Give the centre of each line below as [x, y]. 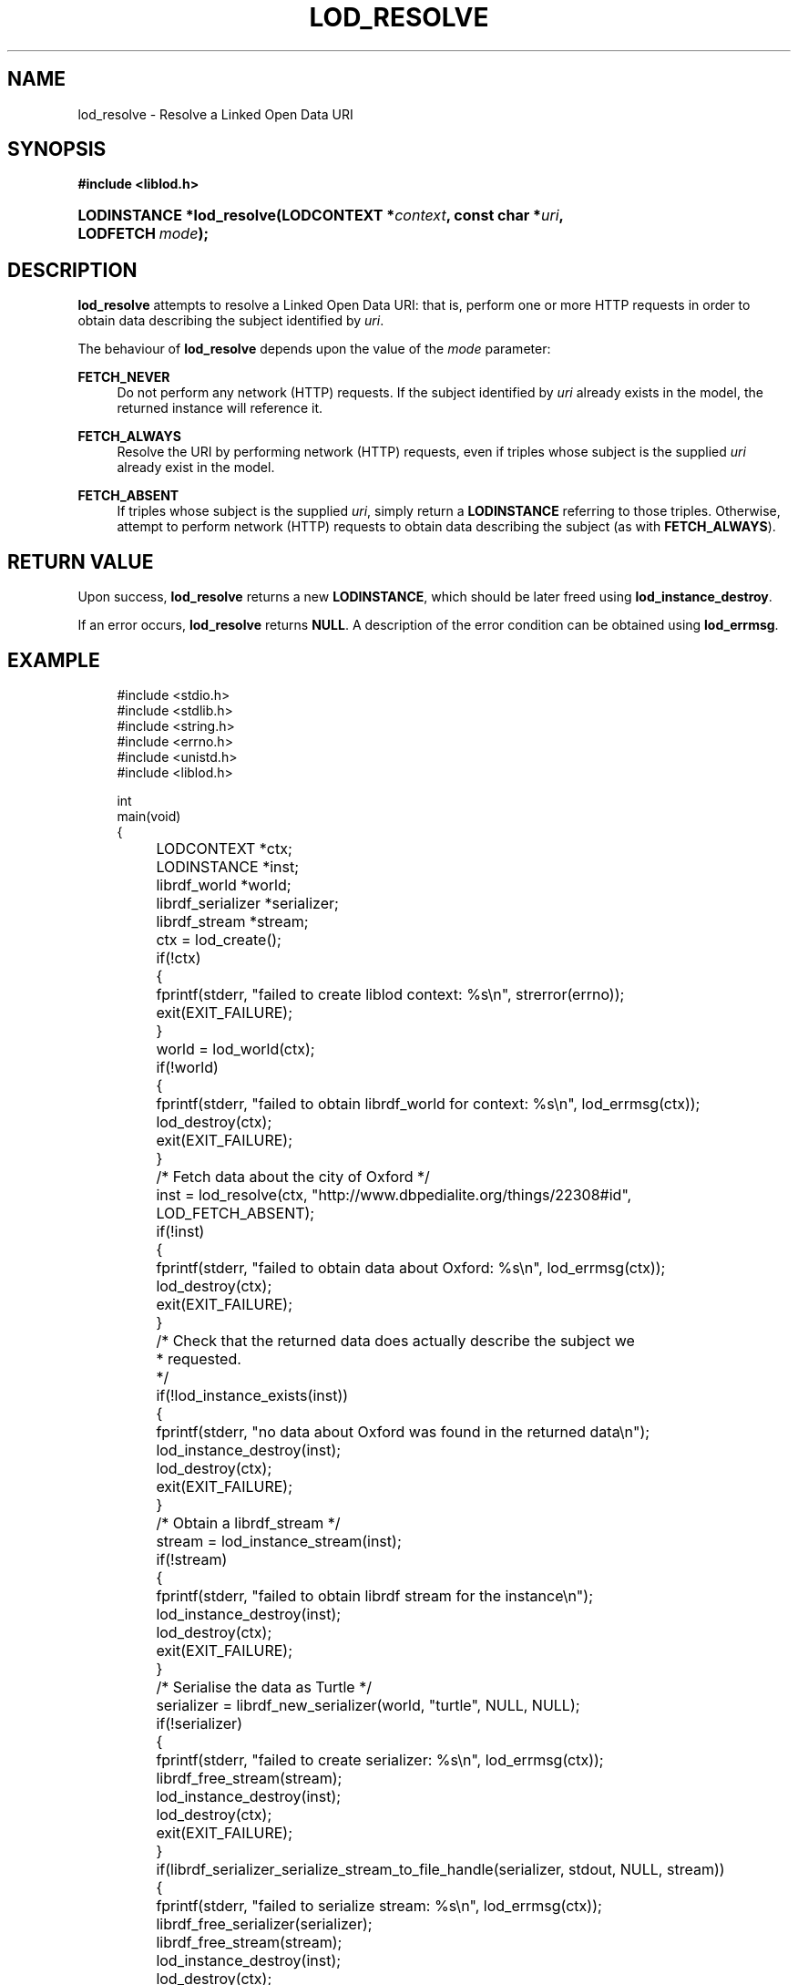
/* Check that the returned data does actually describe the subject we [395, 1340]
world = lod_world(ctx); [235, 1049]
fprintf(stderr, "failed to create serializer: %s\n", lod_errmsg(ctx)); [380, 1759]
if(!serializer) [199, 1723]
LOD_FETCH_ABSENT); [235, 1213]
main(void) [149, 816]
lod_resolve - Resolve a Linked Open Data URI [215, 114]
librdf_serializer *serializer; [247, 903]
